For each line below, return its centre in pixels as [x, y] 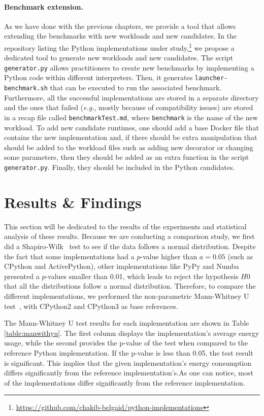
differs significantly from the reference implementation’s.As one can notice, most [129, 373]
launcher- [211, 78]
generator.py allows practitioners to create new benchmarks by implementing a [129, 67]
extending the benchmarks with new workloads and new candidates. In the [121, 36]
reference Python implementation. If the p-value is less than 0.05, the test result [129, 352]
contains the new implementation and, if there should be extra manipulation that [131, 137]
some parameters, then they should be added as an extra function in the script [126, 157]
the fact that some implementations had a [69, 256]
